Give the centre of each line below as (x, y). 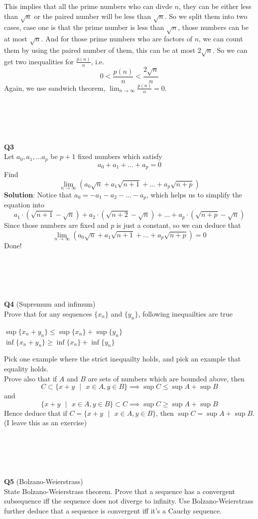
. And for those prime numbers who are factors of (117, 39)
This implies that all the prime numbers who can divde (88, 6)
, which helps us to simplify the (194, 195)
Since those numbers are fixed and (56, 225)
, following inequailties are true (185, 314)
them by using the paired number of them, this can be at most (100, 50)
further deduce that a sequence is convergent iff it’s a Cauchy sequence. (113, 510)
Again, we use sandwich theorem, (55, 87)
